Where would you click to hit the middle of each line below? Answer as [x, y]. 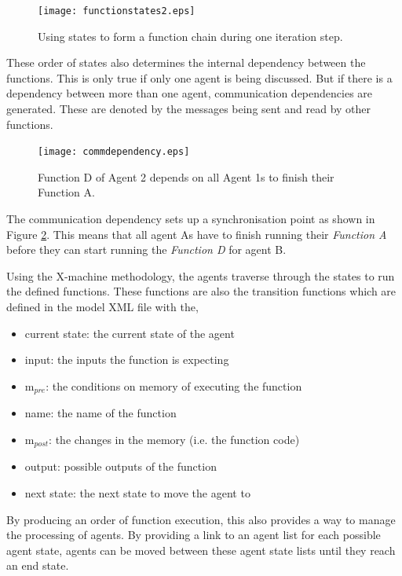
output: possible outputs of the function [121, 466]
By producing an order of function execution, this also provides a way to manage [201, 519]
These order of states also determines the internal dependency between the [186, 62]
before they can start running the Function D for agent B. [146, 249]
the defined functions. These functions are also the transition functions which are [201, 291]
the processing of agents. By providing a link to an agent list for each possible [194, 535]
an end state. [38, 565]
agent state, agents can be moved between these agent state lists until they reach [201, 550]
